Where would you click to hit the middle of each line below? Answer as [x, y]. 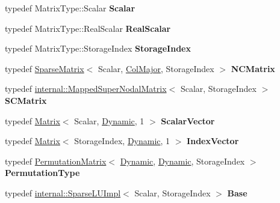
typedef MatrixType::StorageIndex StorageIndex [98, 48]
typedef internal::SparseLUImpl [63, 192]
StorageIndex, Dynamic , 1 [122, 141]
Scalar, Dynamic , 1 [109, 120]
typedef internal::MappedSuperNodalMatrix [86, 89]
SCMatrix [26, 100]
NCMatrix [253, 68]
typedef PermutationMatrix [56, 161]
